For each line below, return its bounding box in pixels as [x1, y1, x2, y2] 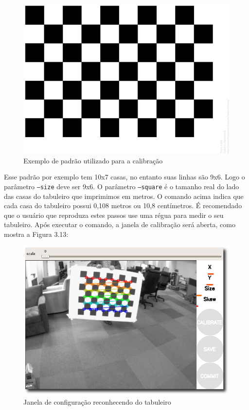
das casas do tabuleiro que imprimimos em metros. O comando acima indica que [4, 191, 244, 201]
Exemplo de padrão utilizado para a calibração [23, 155, 163, 165]
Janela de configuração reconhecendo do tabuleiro [23, 397, 171, 407]
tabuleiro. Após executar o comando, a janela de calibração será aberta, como [4, 219, 235, 230]
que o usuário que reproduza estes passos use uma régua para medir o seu [4, 210, 224, 220]
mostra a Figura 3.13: [4, 229, 69, 239]
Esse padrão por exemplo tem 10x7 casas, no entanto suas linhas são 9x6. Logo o [4, 172, 245, 182]
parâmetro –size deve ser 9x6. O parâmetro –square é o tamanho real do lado [4, 181, 239, 191]
